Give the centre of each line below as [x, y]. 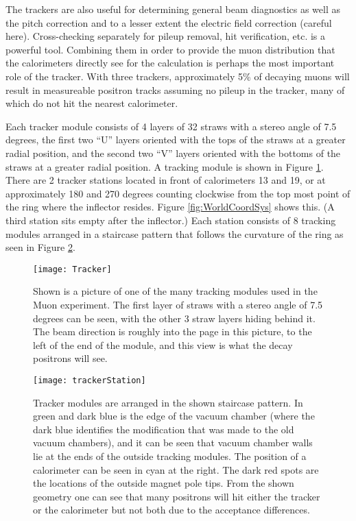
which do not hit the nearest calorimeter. [92, 103]
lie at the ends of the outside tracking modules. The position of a [170, 456]
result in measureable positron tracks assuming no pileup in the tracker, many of [175, 89]
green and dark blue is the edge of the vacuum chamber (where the [174, 416]
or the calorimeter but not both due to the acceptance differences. [171, 510]
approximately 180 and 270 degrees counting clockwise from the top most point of [178, 193]
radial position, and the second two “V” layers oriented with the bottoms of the [173, 153]
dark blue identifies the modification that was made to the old [164, 429]
